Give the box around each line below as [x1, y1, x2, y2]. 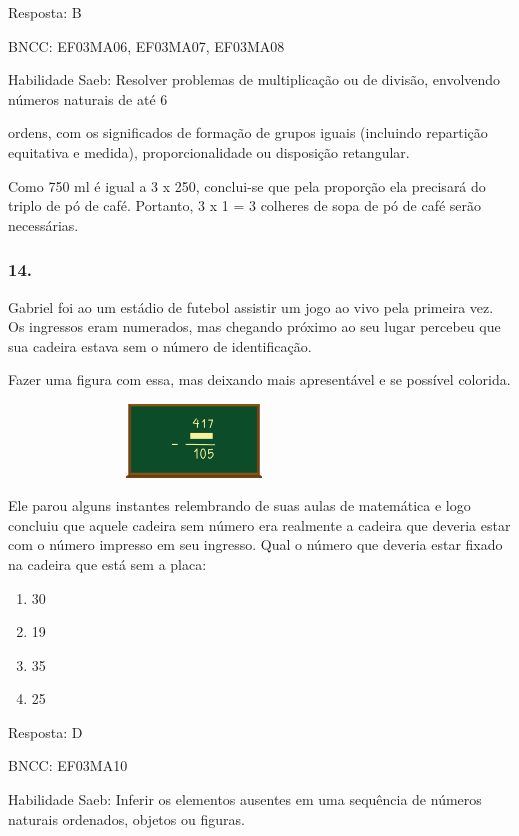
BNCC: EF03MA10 [8, 755, 128, 776]
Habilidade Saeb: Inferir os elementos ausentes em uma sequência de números [8, 789, 482, 810]
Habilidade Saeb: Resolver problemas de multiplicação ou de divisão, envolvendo [8, 69, 501, 90]
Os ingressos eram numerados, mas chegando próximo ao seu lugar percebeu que [8, 316, 501, 337]
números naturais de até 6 [8, 88, 168, 109]
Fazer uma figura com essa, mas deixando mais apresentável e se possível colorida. [8, 369, 511, 390]
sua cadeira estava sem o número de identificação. [8, 335, 312, 356]
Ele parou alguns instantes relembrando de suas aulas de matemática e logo [8, 495, 471, 516]
